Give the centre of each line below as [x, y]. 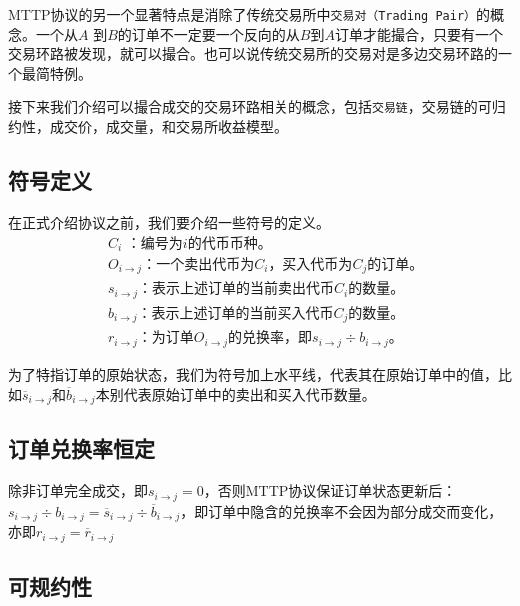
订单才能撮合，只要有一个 [418, 33]
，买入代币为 [310, 264]
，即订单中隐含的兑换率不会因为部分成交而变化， [341, 510]
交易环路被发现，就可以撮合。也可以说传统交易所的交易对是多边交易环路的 [253, 53]
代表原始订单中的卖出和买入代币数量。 [249, 393]
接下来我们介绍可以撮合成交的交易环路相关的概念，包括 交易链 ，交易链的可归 [257, 106]
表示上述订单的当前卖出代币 [243, 289]
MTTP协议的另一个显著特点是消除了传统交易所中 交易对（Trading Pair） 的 [249, 14]
